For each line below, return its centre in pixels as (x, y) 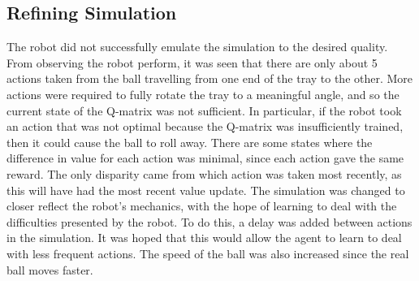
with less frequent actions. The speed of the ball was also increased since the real (208, 253)
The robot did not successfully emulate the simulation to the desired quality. (197, 47)
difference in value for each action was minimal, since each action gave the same (205, 158)
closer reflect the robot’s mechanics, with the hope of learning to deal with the (202, 206)
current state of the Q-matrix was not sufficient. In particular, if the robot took (204, 110)
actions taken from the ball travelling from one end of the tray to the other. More (210, 78)
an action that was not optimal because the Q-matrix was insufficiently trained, (205, 126)
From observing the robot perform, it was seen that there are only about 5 (192, 62)
